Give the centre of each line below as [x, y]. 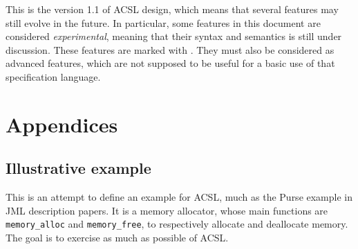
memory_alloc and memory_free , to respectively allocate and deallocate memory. [177, 224]
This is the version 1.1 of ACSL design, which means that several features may [172, 9]
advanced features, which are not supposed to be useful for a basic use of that [170, 63]
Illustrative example [78, 168]
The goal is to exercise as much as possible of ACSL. [117, 237]
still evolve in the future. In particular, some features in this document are [163, 22]
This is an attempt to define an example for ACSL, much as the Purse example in [179, 197]
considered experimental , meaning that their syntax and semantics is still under [174, 36]
